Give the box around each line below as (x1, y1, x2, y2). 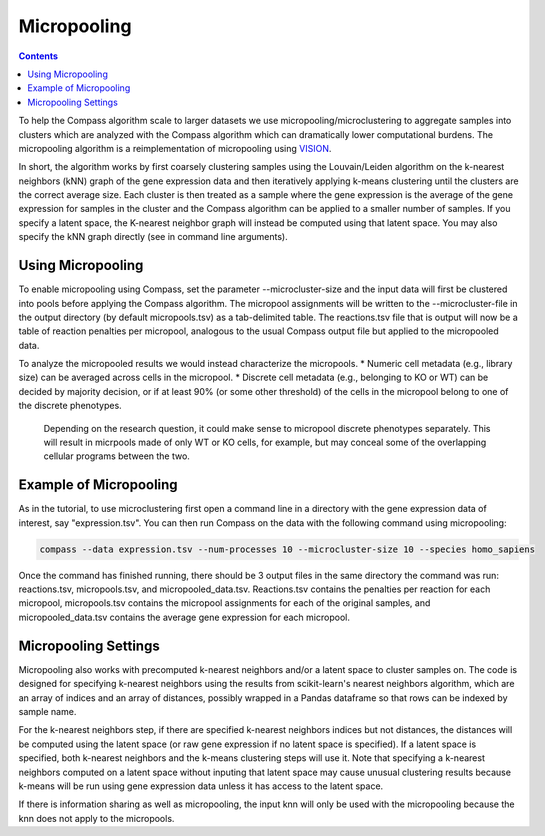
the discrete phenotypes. (18, 400, 122, 412)
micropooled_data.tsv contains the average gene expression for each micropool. (18, 611, 350, 623)
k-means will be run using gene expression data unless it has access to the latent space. (18, 780, 384, 792)
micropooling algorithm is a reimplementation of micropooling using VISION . (18, 142, 332, 154)
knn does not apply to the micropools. (18, 812, 175, 824)
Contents (18, 50, 59, 62)
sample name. (18, 705, 77, 717)
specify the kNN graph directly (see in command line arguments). (18, 231, 289, 243)
